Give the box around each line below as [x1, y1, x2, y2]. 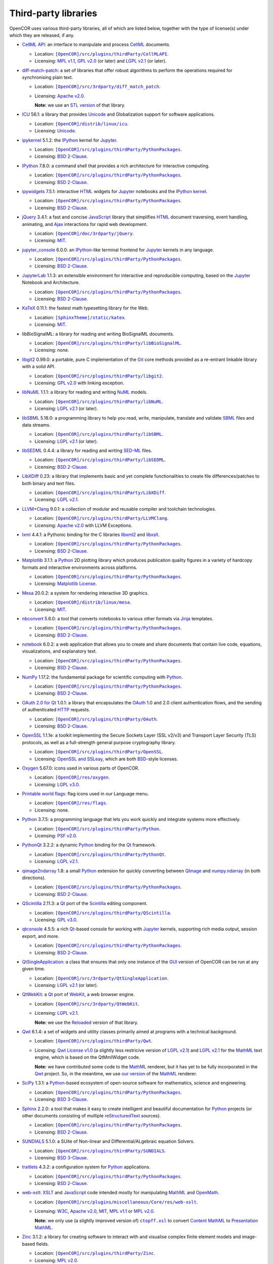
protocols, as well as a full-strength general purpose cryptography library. [22, 739, 176, 745]
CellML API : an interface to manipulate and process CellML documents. [22, 41, 170, 48]
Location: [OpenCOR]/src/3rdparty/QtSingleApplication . [34, 975, 169, 981]
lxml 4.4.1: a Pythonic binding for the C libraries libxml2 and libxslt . [22, 531, 160, 537]
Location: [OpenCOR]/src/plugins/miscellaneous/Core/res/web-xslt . [34, 1199, 198, 1205]
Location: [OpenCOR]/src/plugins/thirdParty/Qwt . [34, 1038, 153, 1044]
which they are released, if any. [9, 32, 75, 38]
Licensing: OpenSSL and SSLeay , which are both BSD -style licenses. [34, 756, 178, 762]
